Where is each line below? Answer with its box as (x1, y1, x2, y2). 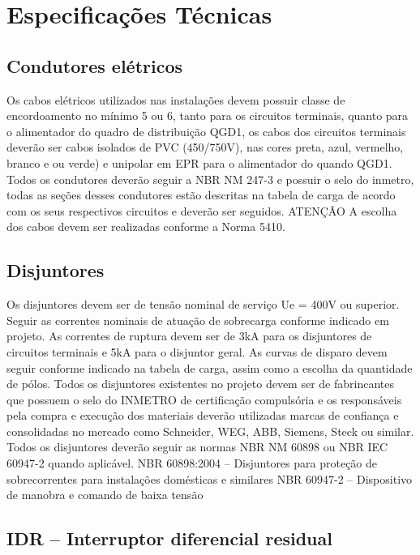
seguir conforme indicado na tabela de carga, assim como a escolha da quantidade (6, 359, 413, 376)
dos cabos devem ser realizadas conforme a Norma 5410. (6, 218, 285, 235)
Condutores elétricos (6, 53, 183, 78)
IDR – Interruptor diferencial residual (6, 526, 332, 551)
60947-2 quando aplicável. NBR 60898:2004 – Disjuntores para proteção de (6, 455, 378, 472)
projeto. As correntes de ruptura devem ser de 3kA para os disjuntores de (6, 327, 372, 344)
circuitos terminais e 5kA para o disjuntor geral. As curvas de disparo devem (6, 343, 388, 360)
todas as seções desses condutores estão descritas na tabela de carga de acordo (6, 186, 396, 203)
